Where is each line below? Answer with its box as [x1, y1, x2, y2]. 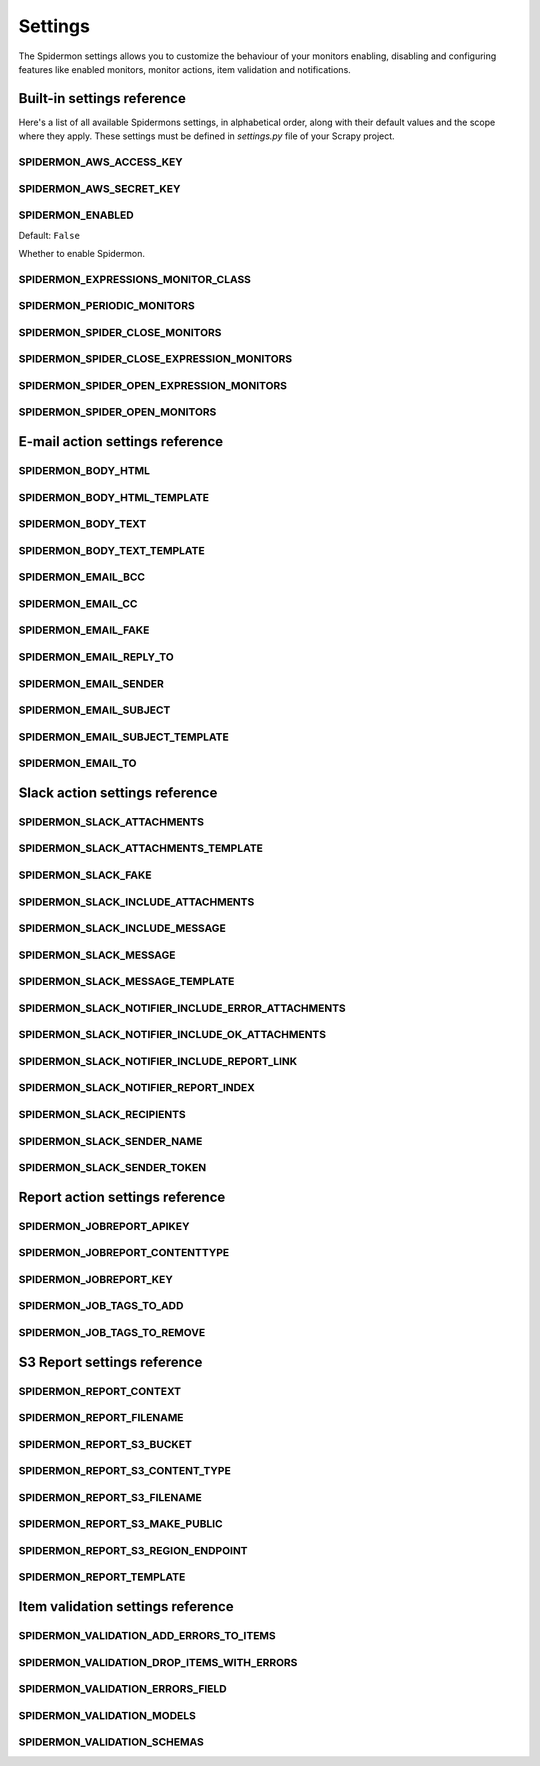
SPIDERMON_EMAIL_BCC [18, 570, 145, 584]
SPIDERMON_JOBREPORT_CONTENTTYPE [18, 1246, 230, 1260]
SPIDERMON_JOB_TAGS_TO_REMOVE [18, 1325, 206, 1339]
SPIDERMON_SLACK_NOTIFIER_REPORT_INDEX [18, 1081, 255, 1095]
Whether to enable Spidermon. [18, 247, 145, 259]
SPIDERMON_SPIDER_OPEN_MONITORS [18, 405, 217, 419]
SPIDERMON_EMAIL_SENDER [18, 676, 164, 690]
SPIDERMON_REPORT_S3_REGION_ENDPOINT [18, 1543, 249, 1557]
